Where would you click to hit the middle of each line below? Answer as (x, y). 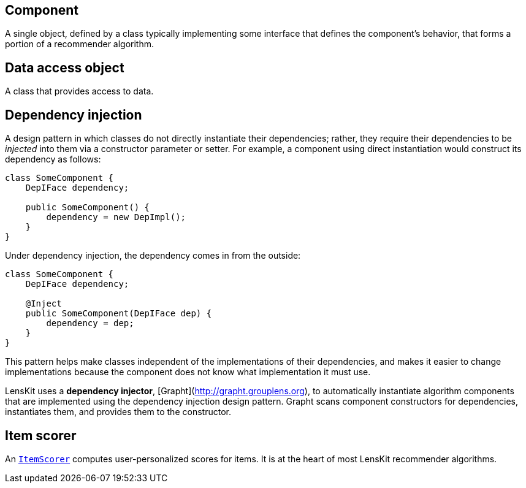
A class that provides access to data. (79, 91)
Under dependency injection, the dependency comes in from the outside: (153, 256)
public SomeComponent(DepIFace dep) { (119, 314)
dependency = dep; (90, 323)
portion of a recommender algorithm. (80, 44)
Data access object (65, 67)
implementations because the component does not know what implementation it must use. (188, 372)
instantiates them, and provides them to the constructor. (118, 412)
